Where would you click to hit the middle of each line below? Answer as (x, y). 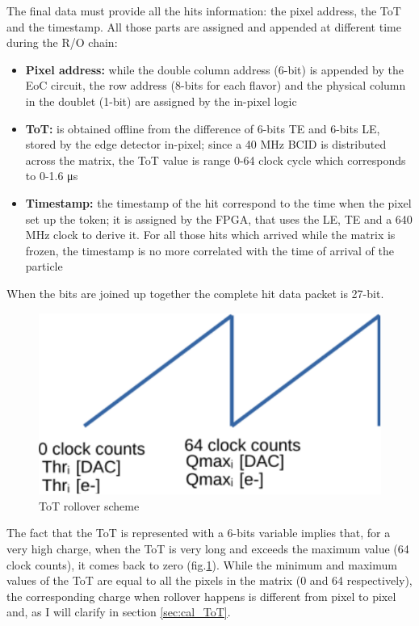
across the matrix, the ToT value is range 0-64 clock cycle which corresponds (216, 160)
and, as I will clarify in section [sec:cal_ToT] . (119, 612)
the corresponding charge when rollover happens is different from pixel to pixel (201, 596)
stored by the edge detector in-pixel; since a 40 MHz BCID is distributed (206, 144)
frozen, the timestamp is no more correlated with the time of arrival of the (209, 250)
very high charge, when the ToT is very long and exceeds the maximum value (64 (208, 549)
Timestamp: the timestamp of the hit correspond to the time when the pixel (218, 202)
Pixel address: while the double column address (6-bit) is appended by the (215, 69)
